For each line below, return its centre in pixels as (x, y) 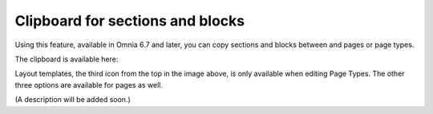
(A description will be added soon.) (73, 100)
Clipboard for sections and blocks (130, 21)
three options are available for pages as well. (89, 85)
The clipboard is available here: (67, 59)
